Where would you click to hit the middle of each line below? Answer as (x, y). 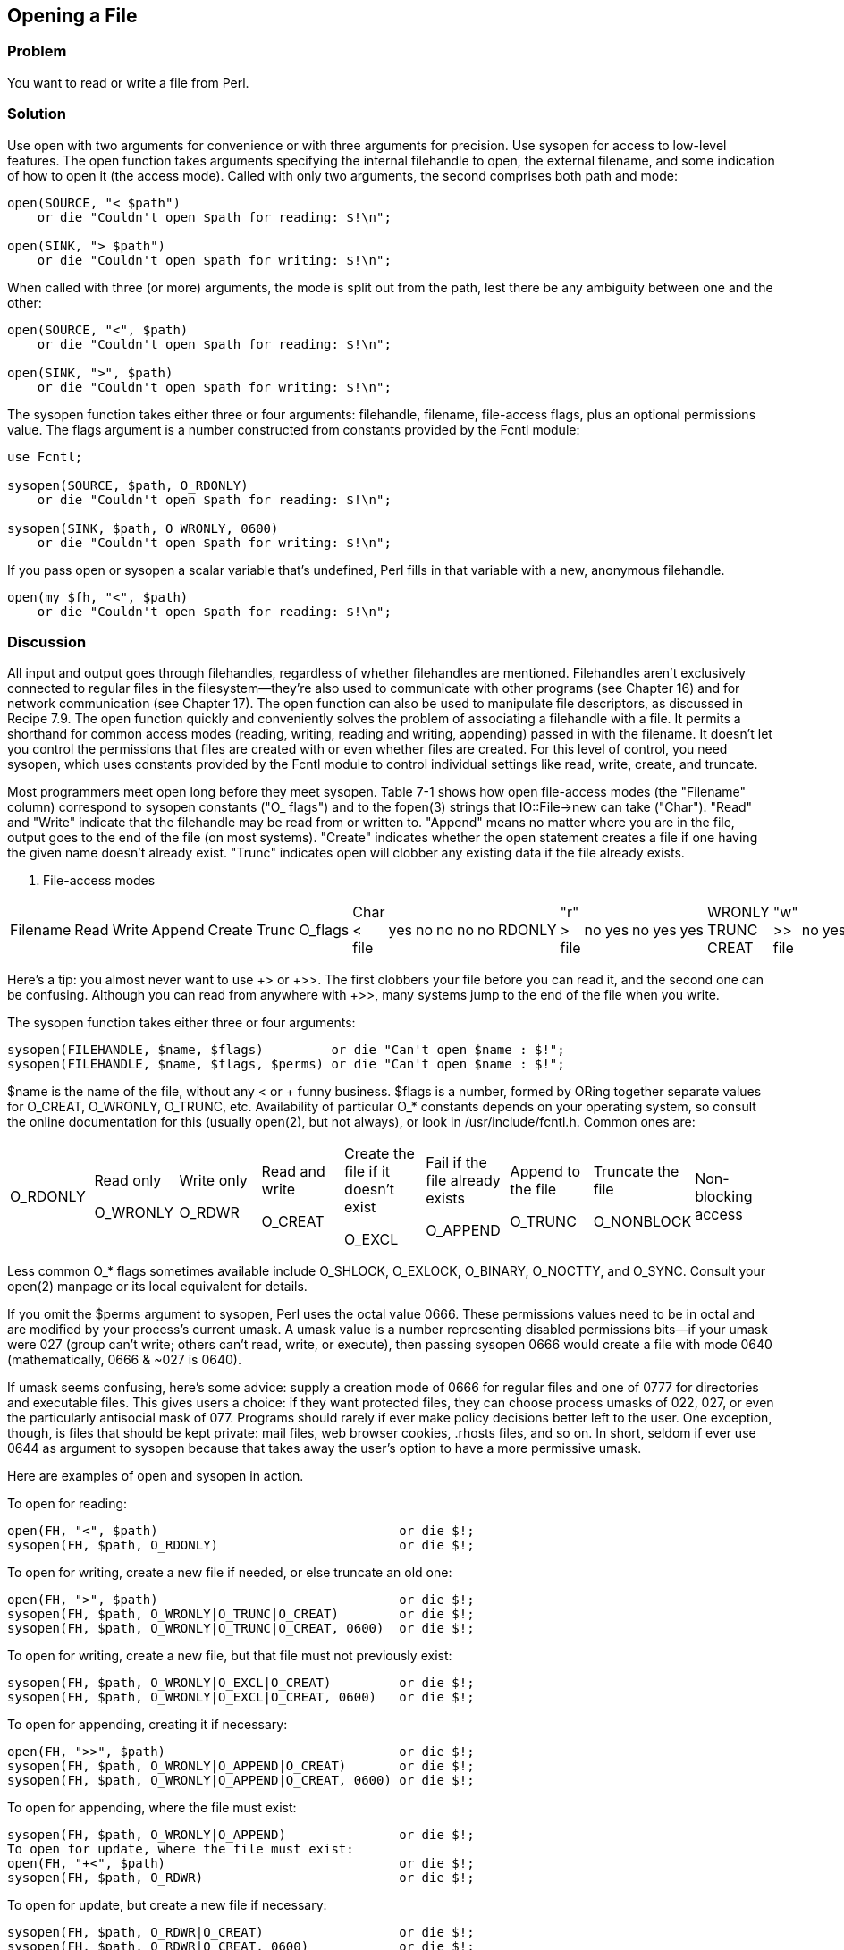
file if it (367, 1172)
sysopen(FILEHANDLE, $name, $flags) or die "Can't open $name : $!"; (286, 1050)
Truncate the (636, 1172)
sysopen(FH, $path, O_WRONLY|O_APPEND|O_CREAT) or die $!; (241, 1766)
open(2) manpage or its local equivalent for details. (157, 1287)
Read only (128, 1181)
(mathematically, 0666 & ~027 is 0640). (124, 1360)
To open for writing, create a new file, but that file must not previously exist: (230, 1656)
